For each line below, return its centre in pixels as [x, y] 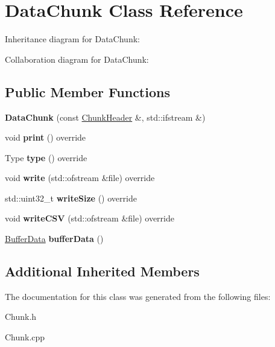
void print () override [46, 137]
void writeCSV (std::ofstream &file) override [90, 218]
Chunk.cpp [25, 337]
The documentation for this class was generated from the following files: [138, 296]
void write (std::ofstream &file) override [80, 178]
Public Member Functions [87, 91]
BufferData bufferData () [54, 239]
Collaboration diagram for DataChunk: [77, 59]
